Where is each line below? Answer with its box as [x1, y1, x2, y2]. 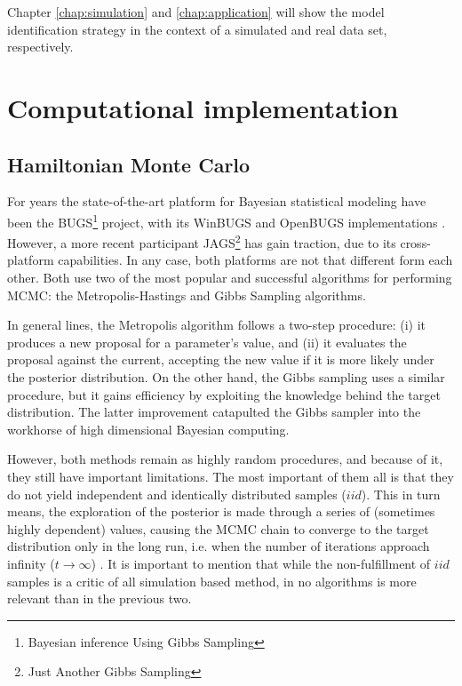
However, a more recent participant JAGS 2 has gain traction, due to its [7, 231, 396, 251]
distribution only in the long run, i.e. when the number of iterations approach [7, 537, 430, 555]
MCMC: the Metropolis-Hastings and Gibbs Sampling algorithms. [7, 285, 366, 304]
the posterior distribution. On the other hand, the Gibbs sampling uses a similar [7, 368, 445, 387]
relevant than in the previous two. [7, 589, 192, 608]
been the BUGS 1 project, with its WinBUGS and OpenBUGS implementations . [7, 210, 446, 231]
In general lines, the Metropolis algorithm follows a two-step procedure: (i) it [7, 315, 426, 334]
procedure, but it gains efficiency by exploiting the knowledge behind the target [7, 385, 441, 403]
